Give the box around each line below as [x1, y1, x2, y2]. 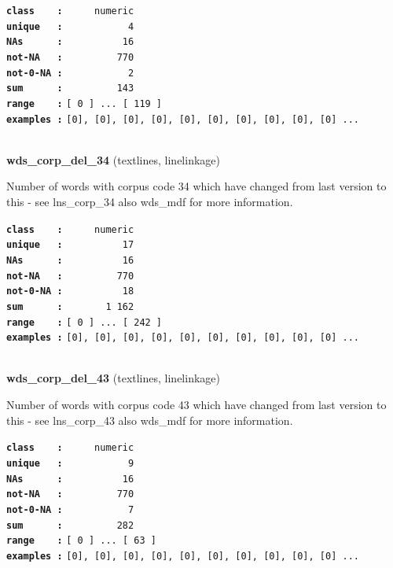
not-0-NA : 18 [6, 286, 134, 297]
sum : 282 [6, 519, 134, 531]
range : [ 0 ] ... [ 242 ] [6, 316, 163, 328]
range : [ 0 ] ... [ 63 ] [6, 535, 156, 547]
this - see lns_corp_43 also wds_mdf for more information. [6, 411, 293, 428]
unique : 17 [6, 239, 134, 251]
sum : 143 [6, 83, 134, 94]
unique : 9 [6, 457, 134, 469]
